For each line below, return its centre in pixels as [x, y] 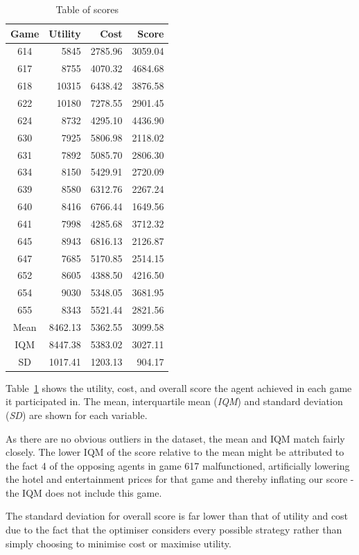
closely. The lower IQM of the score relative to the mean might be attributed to [175, 452]
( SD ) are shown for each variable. [77, 415]
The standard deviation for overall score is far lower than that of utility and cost [177, 516]
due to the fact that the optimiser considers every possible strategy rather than [174, 530]
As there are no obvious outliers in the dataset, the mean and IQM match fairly [175, 438]
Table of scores [87, 9]
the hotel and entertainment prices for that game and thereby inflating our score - [180, 479]
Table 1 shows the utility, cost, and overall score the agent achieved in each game [179, 387]
